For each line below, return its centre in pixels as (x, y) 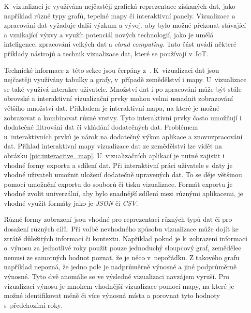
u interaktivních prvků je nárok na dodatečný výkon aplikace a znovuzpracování (123, 136)
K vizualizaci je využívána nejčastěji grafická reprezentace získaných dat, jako (120, 6)
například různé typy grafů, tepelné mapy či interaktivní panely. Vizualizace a (120, 15)
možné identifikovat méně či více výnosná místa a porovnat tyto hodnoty (112, 295)
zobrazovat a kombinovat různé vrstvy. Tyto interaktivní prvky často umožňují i (123, 117)
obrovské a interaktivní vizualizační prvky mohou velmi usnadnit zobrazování (118, 98)
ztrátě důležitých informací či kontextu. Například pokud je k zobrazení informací (126, 238)
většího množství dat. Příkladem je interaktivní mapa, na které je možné (112, 107)
